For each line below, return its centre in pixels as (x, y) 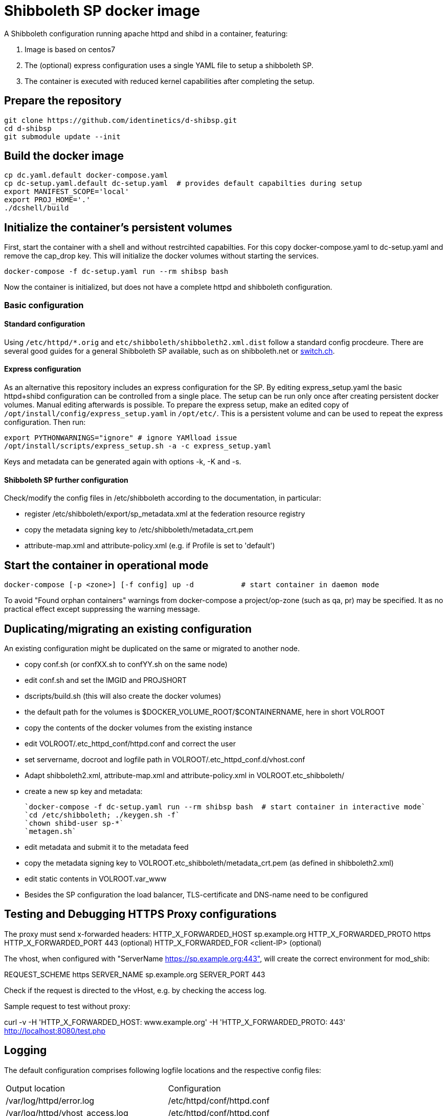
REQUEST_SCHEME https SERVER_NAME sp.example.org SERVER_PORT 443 (135, 974)
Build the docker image (64, 156)
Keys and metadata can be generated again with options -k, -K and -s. (123, 462)
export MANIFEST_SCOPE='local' (67, 192)
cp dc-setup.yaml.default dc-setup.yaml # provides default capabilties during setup (183, 184)
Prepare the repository (63, 101)
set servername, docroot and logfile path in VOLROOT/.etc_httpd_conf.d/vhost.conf (165, 759)
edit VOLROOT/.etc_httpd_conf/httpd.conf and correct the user (130, 744)
